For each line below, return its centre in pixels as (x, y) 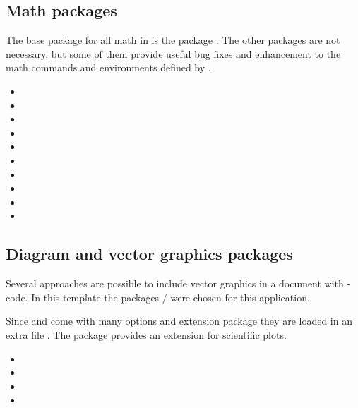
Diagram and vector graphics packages (149, 254)
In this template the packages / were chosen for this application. (171, 297)
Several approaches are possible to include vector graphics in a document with (175, 283)
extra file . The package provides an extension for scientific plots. (146, 334)
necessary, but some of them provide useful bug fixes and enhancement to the (173, 53)
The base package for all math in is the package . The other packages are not (173, 40)
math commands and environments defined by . (108, 67)
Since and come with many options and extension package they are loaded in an (179, 321)
